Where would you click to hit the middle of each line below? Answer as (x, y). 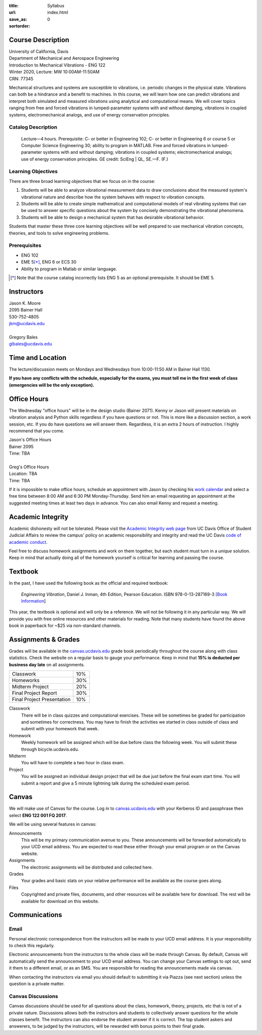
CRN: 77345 (21, 79)
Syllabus (56, 6)
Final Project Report (34, 693)
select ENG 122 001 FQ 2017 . (38, 815)
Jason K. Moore (25, 303)
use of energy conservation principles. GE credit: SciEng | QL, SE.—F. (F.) (95, 159)
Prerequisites (25, 246)
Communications (36, 915)
